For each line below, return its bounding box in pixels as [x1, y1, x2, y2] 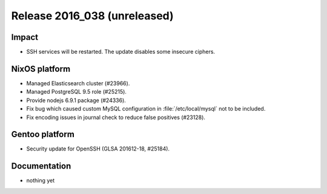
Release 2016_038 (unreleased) [11, 9, 174, 22]
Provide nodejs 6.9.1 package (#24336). [26, 97, 127, 104]
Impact [11, 32, 39, 42]
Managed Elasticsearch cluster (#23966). [26, 79, 130, 87]
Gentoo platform [11, 129, 75, 140]
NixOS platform [11, 63, 71, 74]
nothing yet [26, 177, 55, 184]
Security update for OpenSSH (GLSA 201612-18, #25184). [26, 145, 170, 152]
